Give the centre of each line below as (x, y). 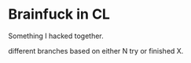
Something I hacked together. (56, 36)
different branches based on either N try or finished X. (96, 51)
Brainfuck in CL (59, 14)
